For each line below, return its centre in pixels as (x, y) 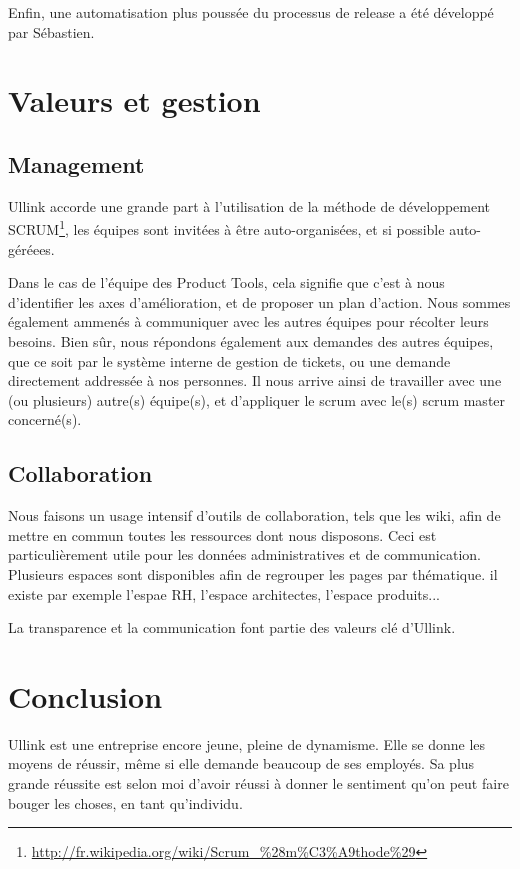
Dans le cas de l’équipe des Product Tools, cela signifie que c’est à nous (226, 282)
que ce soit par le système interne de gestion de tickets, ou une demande (229, 360)
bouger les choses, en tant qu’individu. (125, 802)
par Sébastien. (51, 31)
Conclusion (85, 695)
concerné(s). (45, 419)
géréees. (31, 248)
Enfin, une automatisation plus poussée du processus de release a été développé (251, 12)
